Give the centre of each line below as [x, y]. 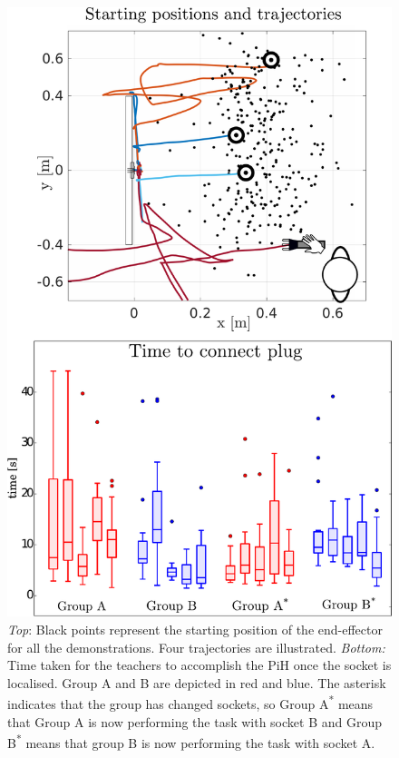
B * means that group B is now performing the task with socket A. [191, 741]
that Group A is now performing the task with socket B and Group [195, 721]
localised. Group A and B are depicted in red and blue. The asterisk [197, 682]
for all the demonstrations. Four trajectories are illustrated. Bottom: [196, 647]
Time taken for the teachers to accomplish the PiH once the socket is [199, 665]
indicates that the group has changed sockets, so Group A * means [190, 703]
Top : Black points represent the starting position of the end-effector [195, 630]
